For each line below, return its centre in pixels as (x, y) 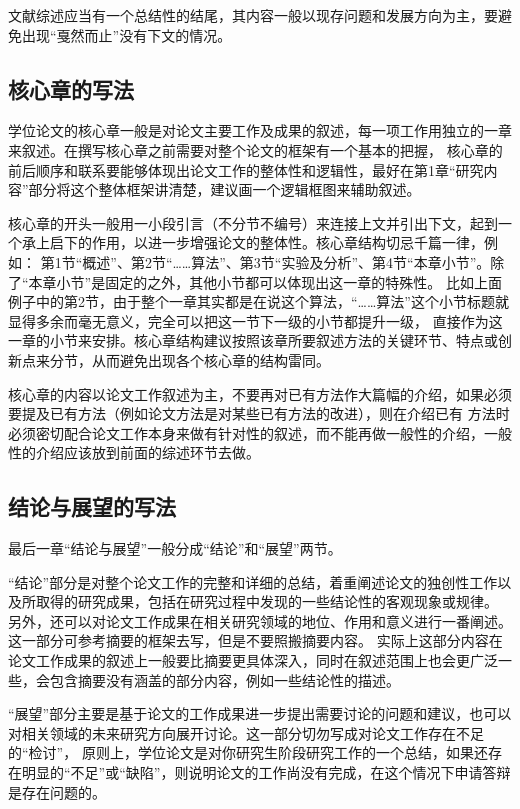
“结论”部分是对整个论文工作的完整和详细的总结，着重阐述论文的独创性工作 (253, 581)
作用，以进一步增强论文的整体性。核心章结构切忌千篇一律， (287, 242)
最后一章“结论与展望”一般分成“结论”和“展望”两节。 (175, 548)
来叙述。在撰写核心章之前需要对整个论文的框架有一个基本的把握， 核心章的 (255, 149)
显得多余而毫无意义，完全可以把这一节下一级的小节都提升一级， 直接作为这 (255, 320)
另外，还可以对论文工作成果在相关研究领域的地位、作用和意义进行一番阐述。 (260, 620)
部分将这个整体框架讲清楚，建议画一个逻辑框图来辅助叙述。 (224, 189)
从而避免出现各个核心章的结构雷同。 (210, 359)
